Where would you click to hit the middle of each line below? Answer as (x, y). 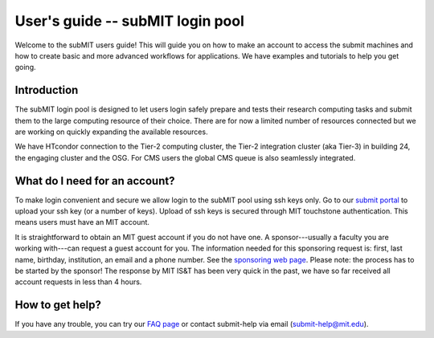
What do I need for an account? (95, 181)
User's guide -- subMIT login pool (130, 21)
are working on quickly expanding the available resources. (111, 132)
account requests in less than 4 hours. (78, 282)
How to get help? (58, 305)
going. (25, 67)
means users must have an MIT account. (82, 222)
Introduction (47, 90)
